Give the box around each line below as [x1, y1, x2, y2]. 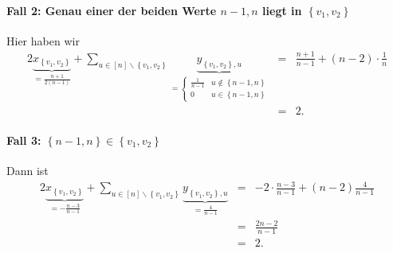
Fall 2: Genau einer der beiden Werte [6, 2, 217, 18]
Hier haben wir [6, 32, 80, 49]
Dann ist [6, 162, 49, 179]
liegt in [262, 2, 302, 18]
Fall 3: [6, 131, 41, 148]
